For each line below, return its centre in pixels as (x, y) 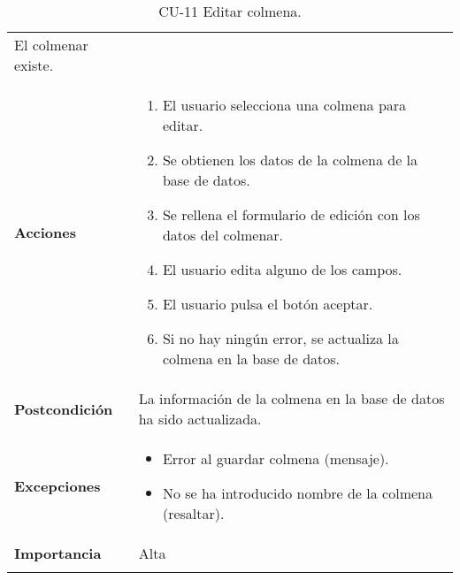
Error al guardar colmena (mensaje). (276, 458)
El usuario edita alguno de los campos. (282, 269)
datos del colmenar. (223, 235)
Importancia (58, 553)
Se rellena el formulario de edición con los (291, 214)
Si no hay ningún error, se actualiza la (280, 338)
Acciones (45, 232)
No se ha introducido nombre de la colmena (297, 493)
